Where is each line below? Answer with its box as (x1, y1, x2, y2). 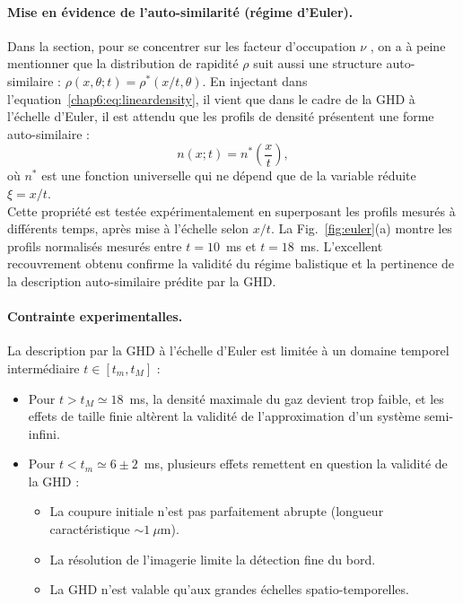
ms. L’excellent (300, 236, 383, 255)
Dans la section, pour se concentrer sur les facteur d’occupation (7, 36, 356, 55)
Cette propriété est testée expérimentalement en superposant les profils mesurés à (7, 201, 456, 220)
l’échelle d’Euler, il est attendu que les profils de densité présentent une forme (7, 107, 434, 126)
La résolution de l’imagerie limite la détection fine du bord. (49, 549, 376, 568)
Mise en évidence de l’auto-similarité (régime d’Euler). (7, 2, 354, 21)
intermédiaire (7, 358, 80, 377)
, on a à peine (370, 36, 446, 55)
